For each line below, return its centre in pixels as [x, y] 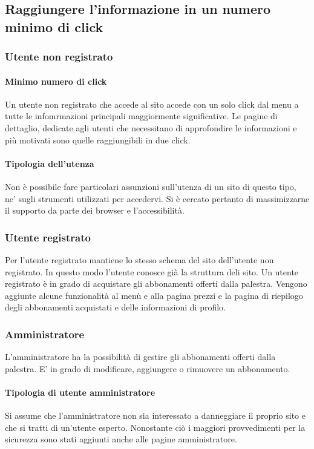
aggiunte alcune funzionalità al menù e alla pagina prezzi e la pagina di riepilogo [154, 295]
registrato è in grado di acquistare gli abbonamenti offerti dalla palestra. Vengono [156, 283]
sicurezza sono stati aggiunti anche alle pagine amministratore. [121, 439]
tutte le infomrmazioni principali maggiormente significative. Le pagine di [141, 116]
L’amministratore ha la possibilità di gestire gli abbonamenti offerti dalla [140, 357]
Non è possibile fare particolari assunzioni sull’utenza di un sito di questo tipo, [151, 186]
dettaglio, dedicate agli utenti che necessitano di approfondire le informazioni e [151, 128]
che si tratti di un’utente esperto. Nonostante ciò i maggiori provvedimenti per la [155, 427]
